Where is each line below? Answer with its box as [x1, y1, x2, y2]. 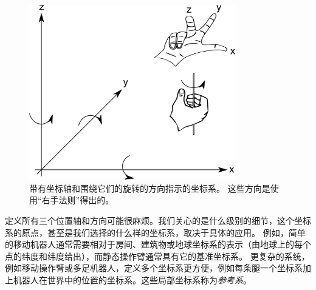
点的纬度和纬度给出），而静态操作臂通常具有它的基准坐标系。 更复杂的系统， [5, 249, 310, 262]
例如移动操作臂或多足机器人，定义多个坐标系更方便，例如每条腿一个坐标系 [5, 261, 303, 274]
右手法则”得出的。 [41, 194, 114, 206]
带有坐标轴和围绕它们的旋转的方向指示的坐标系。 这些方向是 [29, 181, 270, 194]
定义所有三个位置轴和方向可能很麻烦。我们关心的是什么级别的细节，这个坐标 [5, 214, 311, 226]
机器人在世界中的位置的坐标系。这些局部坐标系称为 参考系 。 [13, 273, 252, 286]
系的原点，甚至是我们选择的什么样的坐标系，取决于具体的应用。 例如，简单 [5, 226, 306, 238]
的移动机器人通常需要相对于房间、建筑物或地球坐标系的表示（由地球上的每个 [5, 238, 311, 251]
